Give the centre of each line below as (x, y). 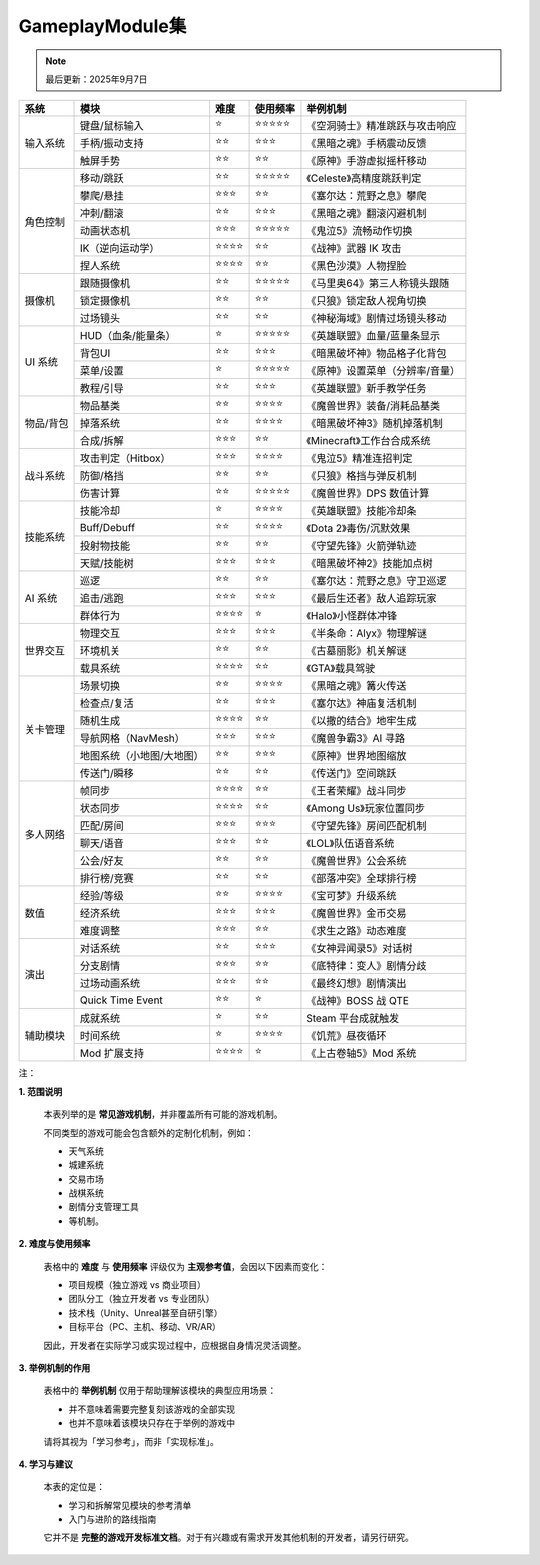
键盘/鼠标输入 (111, 125)
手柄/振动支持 (111, 143)
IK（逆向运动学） (119, 248)
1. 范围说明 (40, 1091)
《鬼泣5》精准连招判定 (359, 458)
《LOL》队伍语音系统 (350, 843)
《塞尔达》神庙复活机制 (361, 703)
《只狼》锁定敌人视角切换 (366, 300)
